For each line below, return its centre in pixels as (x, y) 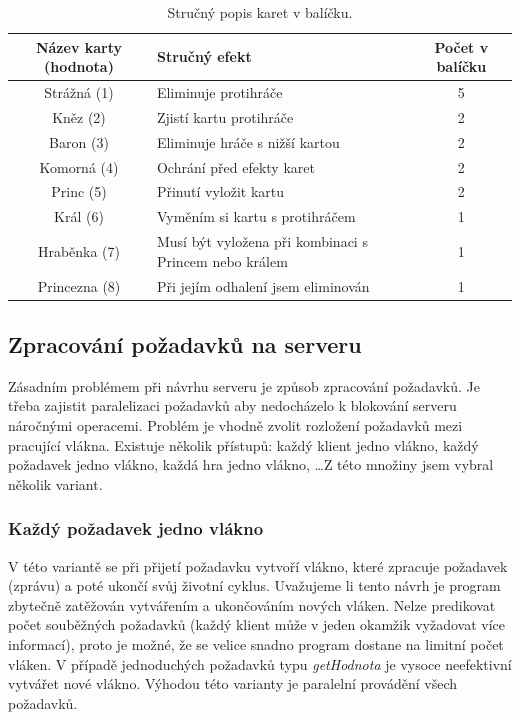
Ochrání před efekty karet (235, 166)
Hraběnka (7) (79, 250)
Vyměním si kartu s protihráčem (256, 216)
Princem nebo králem (222, 260)
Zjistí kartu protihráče (225, 116)
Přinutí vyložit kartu (220, 191)
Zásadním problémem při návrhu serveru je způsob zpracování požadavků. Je (244, 385)
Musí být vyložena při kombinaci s (262, 241)
